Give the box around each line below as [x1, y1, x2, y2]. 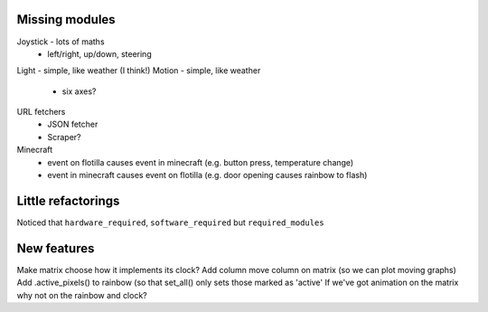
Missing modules [16, 12, 117, 27]
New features [16, 241, 95, 256]
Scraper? [47, 131, 81, 142]
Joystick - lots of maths [16, 36, 105, 47]
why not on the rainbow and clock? [16, 289, 148, 300]
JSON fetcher [47, 118, 99, 130]
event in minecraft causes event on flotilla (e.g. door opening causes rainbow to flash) [47, 170, 368, 181]
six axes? [61, 86, 97, 97]
